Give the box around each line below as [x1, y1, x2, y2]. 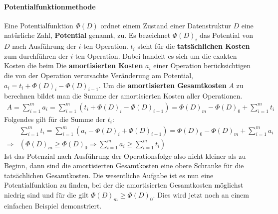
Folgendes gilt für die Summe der [4, 113, 105, 124]
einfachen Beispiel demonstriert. [4, 200, 102, 211]
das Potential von [200, 30, 253, 40]
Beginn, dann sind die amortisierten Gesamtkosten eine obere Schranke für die [4, 160, 244, 171]
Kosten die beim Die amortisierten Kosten [4, 60, 143, 71]
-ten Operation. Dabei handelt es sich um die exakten [72, 50, 237, 61]
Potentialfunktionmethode [4, 1, 96, 11]
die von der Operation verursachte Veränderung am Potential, [4, 70, 193, 80]
